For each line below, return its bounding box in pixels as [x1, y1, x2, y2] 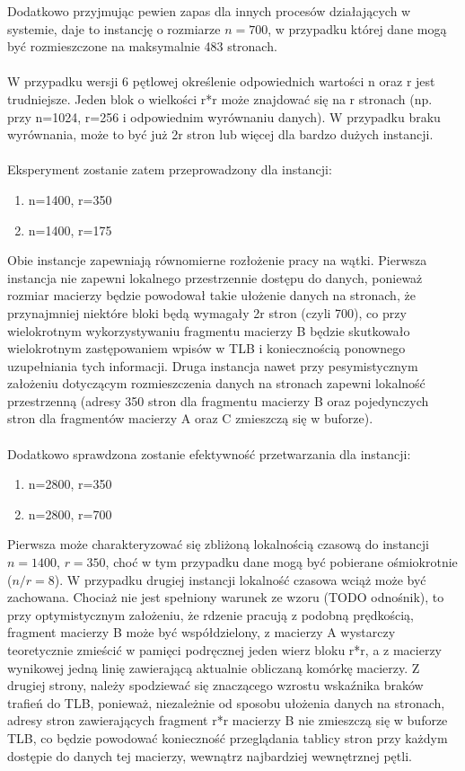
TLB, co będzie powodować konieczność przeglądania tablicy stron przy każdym [7, 728, 448, 747]
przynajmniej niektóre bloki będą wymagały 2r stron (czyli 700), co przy [7, 303, 407, 322]
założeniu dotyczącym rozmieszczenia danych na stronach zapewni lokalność [7, 374, 426, 393]
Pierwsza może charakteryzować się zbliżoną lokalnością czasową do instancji [7, 535, 430, 554]
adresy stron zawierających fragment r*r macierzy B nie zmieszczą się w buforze [7, 711, 448, 730]
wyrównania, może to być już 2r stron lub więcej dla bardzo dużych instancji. [7, 125, 434, 144]
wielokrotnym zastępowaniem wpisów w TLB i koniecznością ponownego [7, 339, 406, 358]
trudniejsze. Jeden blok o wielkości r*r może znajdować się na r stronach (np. [7, 89, 433, 108]
